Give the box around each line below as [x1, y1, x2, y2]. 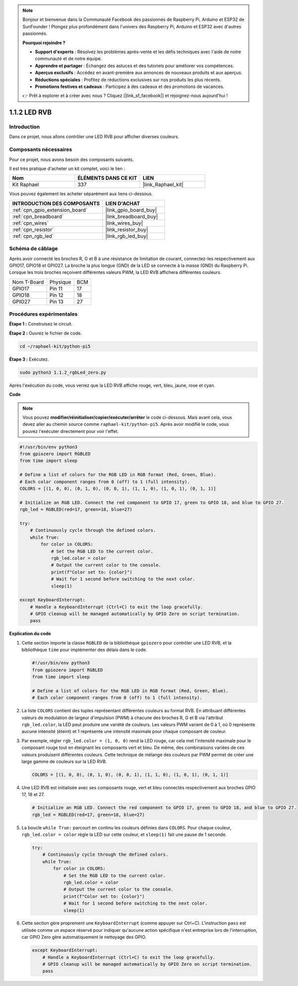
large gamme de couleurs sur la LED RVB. [21, 758, 107, 764]
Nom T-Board [12, 278, 44, 285]
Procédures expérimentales [9, 311, 78, 318]
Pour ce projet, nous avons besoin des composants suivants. [9, 157, 134, 163]
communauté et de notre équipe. [35, 56, 102, 62]
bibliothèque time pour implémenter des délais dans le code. [21, 647, 148, 653]
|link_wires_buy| [105, 219, 144, 226]
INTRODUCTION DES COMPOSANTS [12, 200, 100, 207]
